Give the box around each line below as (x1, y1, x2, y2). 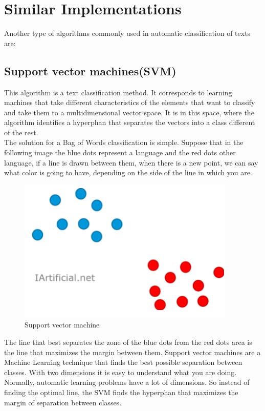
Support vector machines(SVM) (4, 63, 176, 78)
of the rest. (4, 127, 38, 137)
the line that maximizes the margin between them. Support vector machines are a (4, 346, 261, 357)
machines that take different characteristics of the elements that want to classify (4, 97, 255, 108)
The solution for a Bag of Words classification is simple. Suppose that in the (4, 137, 244, 148)
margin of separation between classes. (4, 397, 122, 407)
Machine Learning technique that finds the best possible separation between (4, 357, 242, 367)
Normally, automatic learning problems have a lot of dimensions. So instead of (4, 377, 250, 387)
